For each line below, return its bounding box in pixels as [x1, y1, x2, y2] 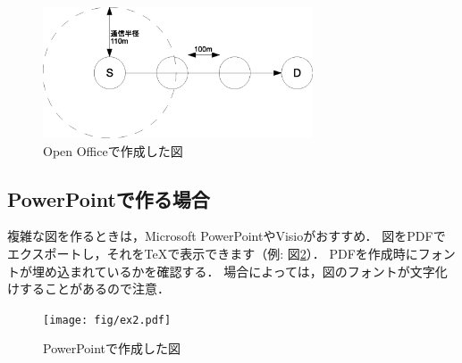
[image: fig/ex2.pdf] [43, 313, 172, 326]
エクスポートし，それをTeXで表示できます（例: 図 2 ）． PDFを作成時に [7, 244, 418, 263]
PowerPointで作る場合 [7, 185, 210, 212]
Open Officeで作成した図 [43, 141, 183, 160]
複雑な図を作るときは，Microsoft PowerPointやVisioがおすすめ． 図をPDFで [7, 227, 446, 245]
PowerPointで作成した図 [43, 339, 181, 358]
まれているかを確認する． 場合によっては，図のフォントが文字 [69, 261, 435, 280]
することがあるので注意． [19, 279, 170, 298]
